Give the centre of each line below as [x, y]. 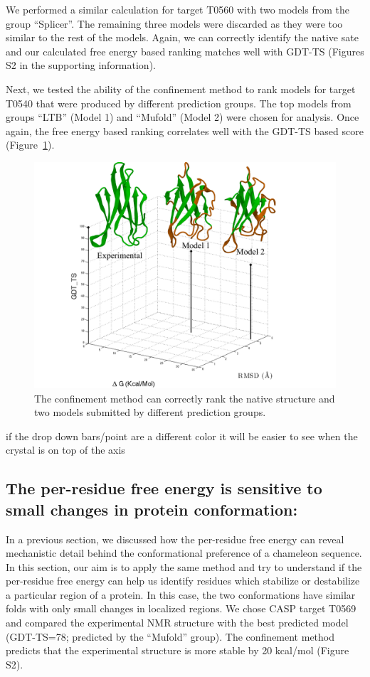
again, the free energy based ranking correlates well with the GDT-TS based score [185, 130]
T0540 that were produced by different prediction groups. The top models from [179, 103]
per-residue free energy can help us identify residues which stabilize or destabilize [183, 581]
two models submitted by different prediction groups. [150, 412]
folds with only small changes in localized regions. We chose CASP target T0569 [181, 608]
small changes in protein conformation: [152, 509]
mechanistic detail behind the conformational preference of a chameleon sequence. [184, 553]
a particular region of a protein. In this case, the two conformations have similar [181, 594]
